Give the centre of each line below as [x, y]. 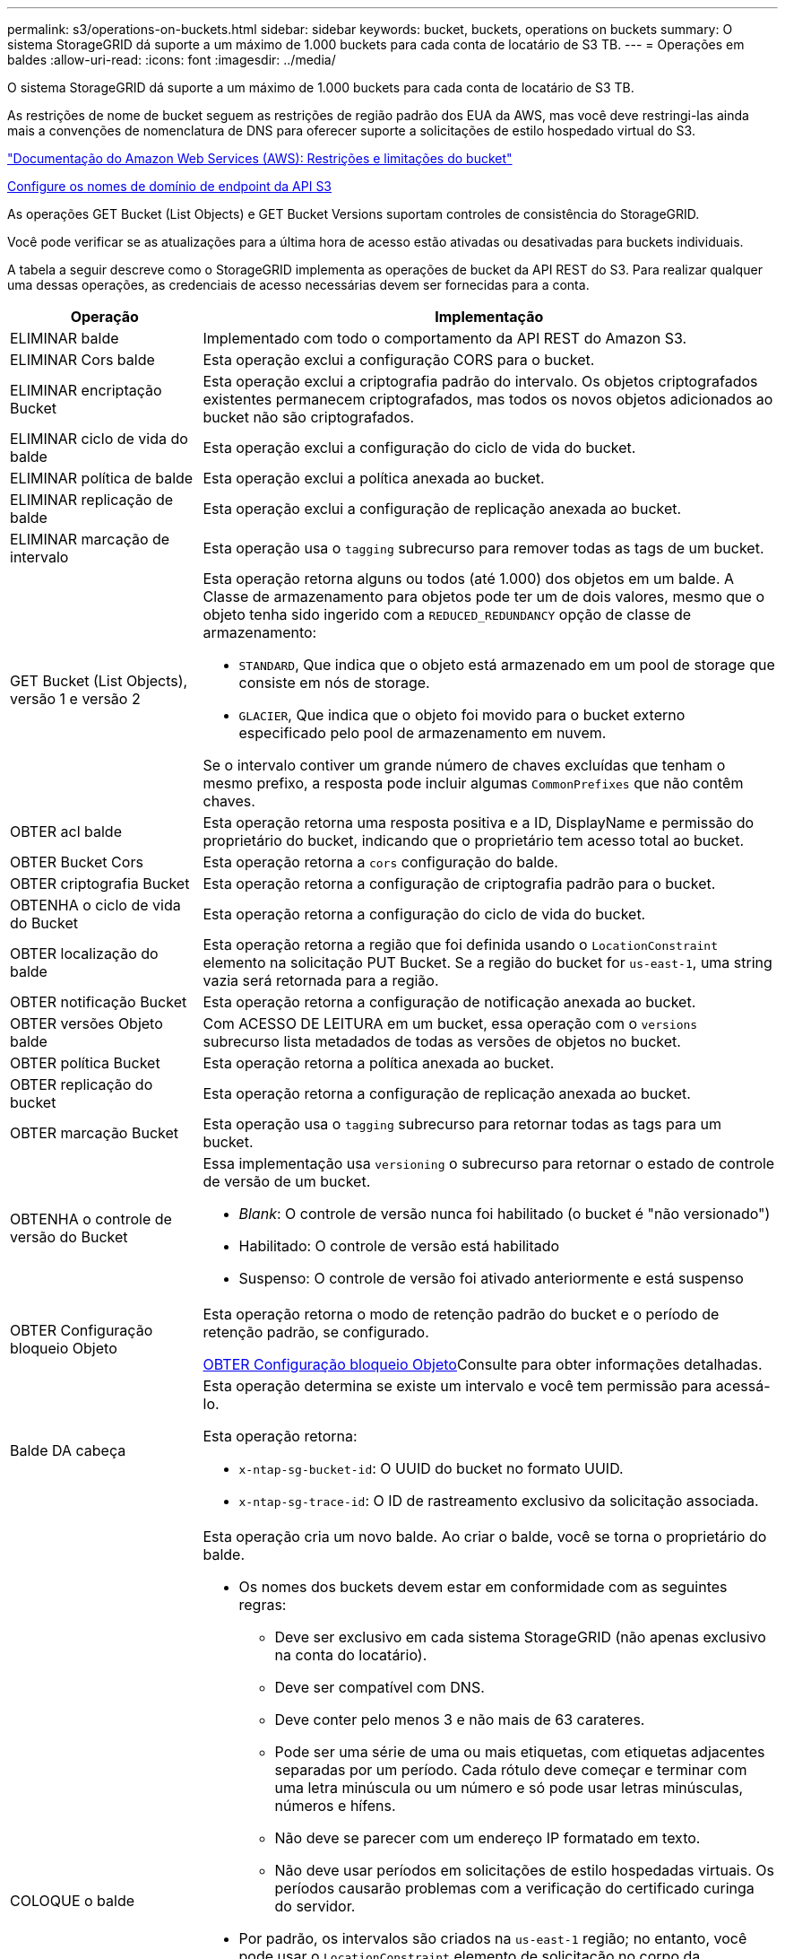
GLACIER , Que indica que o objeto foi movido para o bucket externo [462, 715]
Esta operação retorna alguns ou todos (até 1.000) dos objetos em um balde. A [469, 579]
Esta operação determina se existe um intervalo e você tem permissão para [457, 1386]
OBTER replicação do [82, 1084]
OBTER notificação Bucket [99, 1002]
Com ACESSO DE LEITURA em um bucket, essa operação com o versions [450, 1023]
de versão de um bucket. [287, 1181]
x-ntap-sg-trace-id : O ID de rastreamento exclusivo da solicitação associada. [499, 1501]
